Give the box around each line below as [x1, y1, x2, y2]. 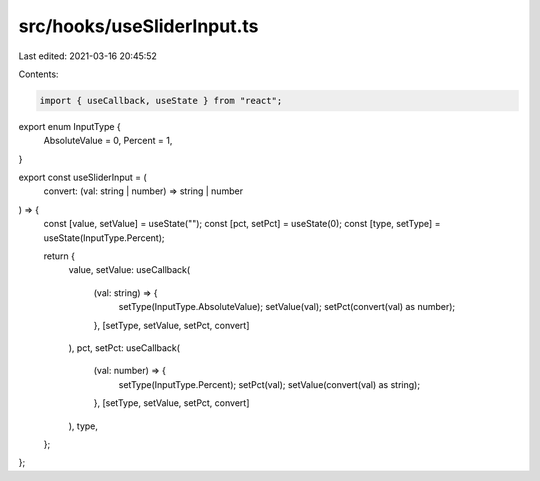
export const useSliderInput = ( [18, 171, 147, 184]
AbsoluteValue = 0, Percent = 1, [43, 135, 173, 147]
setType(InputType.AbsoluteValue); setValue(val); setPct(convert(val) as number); [118, 301, 456, 313]
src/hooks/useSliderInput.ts [18, 15, 259, 37]
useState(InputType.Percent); [43, 231, 165, 244]
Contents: [18, 68, 59, 80]
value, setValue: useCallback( [68, 264, 191, 276]
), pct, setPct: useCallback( [68, 341, 180, 354]
